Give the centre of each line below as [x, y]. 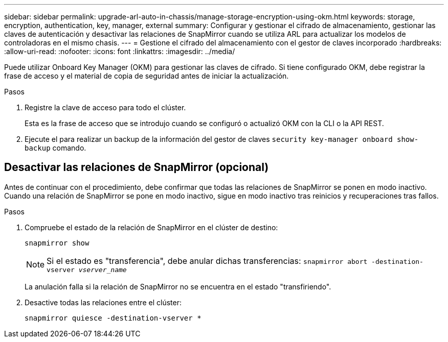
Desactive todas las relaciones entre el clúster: [103, 302]
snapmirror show [57, 243]
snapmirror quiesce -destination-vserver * [113, 318]
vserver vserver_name [87, 270]
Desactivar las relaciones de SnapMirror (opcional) [137, 167]
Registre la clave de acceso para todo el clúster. [105, 107]
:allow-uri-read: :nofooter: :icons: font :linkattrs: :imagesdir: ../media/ [120, 51]
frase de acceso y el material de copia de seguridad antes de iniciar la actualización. [147, 76]
